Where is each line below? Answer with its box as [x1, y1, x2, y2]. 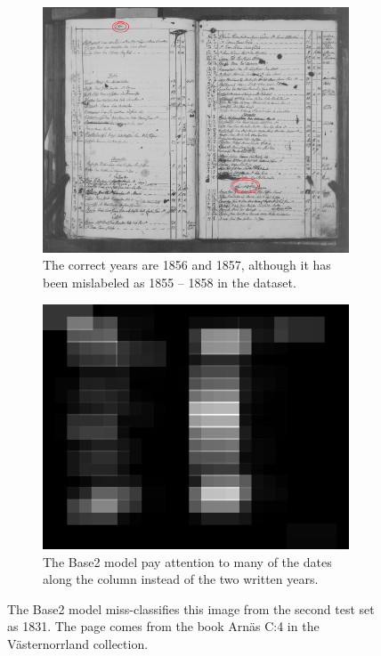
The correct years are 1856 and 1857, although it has [43, 255, 331, 274]
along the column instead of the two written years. [43, 570, 319, 588]
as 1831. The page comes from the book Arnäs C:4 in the [7, 617, 320, 636]
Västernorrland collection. [7, 635, 149, 653]
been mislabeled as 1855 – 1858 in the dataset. [43, 272, 296, 291]
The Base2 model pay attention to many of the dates [43, 552, 332, 571]
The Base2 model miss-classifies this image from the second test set [7, 599, 375, 618]
